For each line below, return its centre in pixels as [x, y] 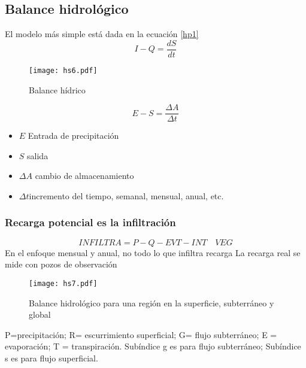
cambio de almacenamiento [84, 176]
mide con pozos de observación [61, 264]
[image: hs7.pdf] [63, 283]
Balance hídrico [57, 89]
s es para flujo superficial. [51, 358]
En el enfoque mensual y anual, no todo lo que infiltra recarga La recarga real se [153, 252]
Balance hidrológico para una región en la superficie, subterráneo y [152, 302]
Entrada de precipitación [73, 136]
